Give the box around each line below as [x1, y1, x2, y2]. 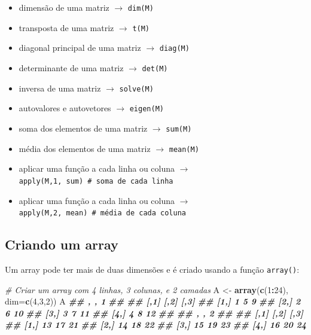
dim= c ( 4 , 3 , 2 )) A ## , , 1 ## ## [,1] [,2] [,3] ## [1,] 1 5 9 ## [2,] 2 [5, 295, 301, 307]
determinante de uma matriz [19, 61, 124, 74]
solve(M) [119, 84, 154, 93]
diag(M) [159, 44, 190, 53]
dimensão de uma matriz [19, 1, 109, 13]
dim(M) [127, 4, 154, 13]
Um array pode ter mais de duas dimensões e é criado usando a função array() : [5, 263, 300, 275]
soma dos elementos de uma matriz [19, 121, 148, 134]
